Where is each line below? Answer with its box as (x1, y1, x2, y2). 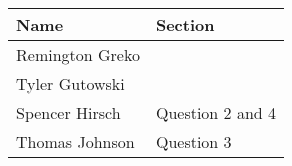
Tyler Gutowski (16, 72, 125, 95)
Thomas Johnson (16, 130, 135, 153)
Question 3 (155, 130, 232, 153)
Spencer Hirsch (16, 101, 121, 124)
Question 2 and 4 (155, 101, 277, 124)
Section (155, 13, 215, 36)
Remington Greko (16, 43, 140, 66)
